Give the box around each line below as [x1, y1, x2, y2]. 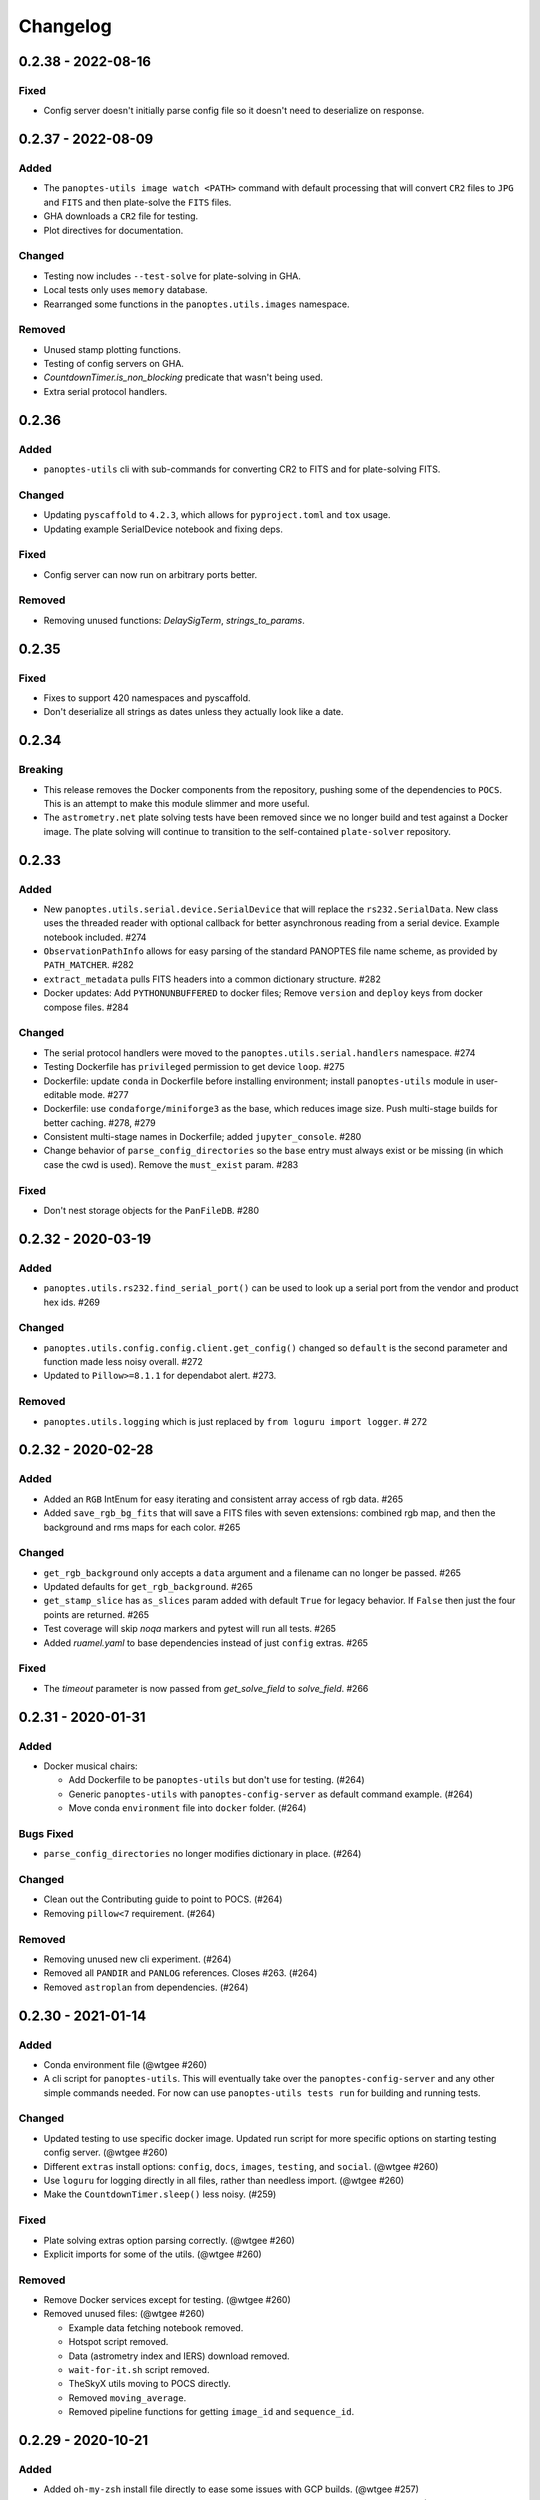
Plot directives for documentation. [43, 224, 184, 236]
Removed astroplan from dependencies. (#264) [43, 1981, 249, 1993]
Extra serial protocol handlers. [43, 385, 168, 397]
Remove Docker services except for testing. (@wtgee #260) [43, 2294, 292, 2306]
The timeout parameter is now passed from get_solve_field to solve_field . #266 [43, 1682, 369, 1694]
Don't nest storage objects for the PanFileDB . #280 [43, 1205, 260, 1217]
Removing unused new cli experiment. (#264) [43, 1953, 232, 1965]
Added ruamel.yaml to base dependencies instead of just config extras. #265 [43, 1636, 369, 1649]
